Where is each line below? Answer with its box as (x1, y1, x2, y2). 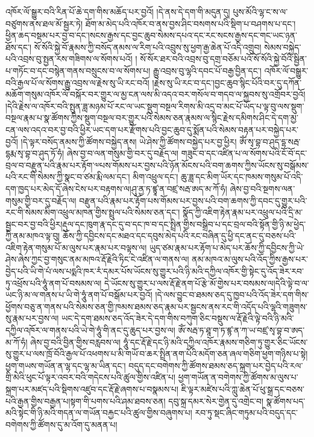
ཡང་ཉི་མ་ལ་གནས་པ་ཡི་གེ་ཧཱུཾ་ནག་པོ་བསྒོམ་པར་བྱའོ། (5, 288, 152, 301)
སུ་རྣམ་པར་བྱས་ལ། (5, 312, 59, 324)
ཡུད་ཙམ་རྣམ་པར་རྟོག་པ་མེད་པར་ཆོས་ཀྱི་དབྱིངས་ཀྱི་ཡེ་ (149, 241, 304, 253)
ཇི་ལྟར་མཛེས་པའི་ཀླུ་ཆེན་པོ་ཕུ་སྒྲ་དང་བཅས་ (181, 383, 305, 395)
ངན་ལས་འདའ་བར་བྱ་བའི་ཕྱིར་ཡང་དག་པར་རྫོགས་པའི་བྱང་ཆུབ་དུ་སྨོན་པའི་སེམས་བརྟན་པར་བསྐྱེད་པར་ (5, 123, 298, 135)
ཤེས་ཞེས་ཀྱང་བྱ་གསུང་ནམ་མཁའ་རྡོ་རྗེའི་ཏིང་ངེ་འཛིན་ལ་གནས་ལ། (5, 253, 189, 265)
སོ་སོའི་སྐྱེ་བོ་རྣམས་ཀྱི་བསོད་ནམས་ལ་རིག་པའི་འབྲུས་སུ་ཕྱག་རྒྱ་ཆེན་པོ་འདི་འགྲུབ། (34, 40, 262, 53)
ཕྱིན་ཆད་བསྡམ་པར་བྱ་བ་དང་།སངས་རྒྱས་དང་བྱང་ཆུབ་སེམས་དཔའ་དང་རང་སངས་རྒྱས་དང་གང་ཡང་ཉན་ (5, 29, 297, 42)
